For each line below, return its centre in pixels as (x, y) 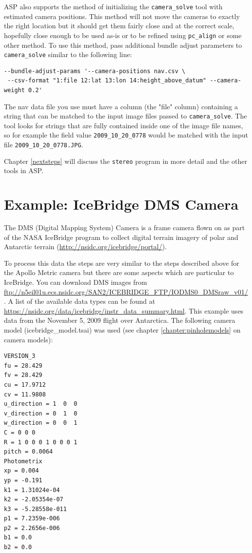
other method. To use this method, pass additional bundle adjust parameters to (123, 45)
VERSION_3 (20, 356)
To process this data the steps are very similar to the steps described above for (122, 263)
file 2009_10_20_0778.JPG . (44, 145)
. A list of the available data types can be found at (80, 301)
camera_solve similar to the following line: (68, 54)
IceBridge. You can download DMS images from (76, 282)
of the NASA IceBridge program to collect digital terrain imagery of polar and (121, 237)
